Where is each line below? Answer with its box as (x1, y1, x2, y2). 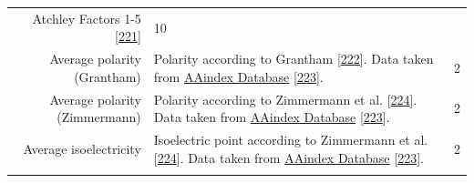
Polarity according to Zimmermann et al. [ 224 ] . (153, 89, 417, 108)
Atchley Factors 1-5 (32, 8, 141, 27)
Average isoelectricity (23, 138, 141, 158)
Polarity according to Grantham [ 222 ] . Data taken (153, 49, 434, 68)
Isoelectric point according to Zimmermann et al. (153, 130, 428, 149)
